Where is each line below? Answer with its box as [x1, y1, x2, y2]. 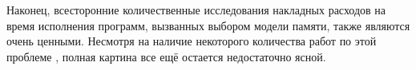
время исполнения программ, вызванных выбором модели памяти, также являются [6, 17, 410, 33]
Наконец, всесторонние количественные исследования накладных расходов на [6, 2, 386, 17]
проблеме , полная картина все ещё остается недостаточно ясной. [6, 48, 326, 64]
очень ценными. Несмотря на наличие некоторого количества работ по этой [6, 33, 377, 49]
